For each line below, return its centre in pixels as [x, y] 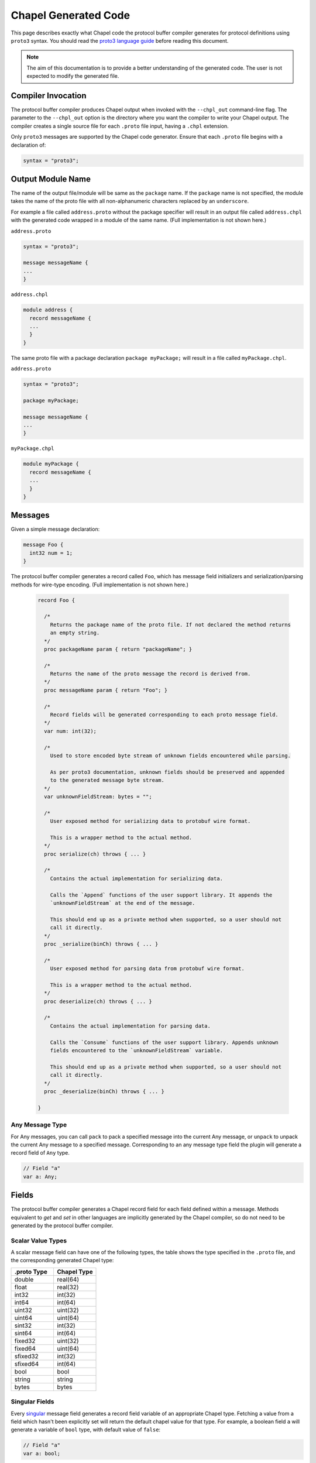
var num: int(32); [70, 731]
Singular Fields [33, 1402]
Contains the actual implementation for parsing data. [130, 1026]
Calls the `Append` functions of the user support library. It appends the [161, 895]
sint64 [23, 1333]
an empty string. [75, 633]
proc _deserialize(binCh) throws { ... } [104, 1091]
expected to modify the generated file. [73, 76]
